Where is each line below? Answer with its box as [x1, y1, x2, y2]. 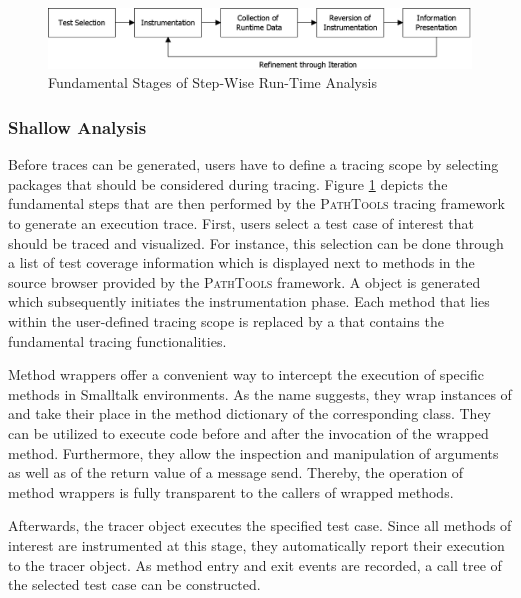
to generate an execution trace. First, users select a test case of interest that [8, 213, 474, 234]
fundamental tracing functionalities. [8, 330, 227, 351]
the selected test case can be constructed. [8, 574, 261, 595]
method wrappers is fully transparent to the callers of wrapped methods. [8, 481, 454, 502]
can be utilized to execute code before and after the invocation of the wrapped [8, 422, 489, 443]
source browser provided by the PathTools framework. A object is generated [8, 271, 481, 292]
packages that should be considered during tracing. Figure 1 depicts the [8, 173, 448, 194]
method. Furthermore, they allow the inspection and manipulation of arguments [8, 442, 499, 463]
